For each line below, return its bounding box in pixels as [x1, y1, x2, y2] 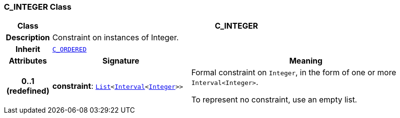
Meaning [289, 56, 323, 66]
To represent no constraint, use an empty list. [191, 95, 357, 105]
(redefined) [6, 86, 50, 96]
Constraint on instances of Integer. [52, 33, 179, 43]
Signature [102, 56, 139, 66]
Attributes [9, 56, 47, 66]
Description [6, 33, 50, 43]
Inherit [15, 44, 40, 54]
